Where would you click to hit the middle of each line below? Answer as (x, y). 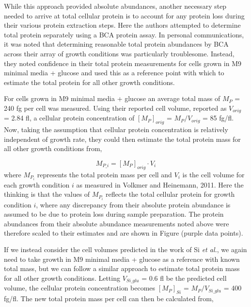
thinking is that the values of (47, 194)
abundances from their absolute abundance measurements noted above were (117, 223)
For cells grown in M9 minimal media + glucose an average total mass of (112, 98)
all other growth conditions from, (53, 148)
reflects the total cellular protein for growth (170, 194)
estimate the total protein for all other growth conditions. (89, 82)
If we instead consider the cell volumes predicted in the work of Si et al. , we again (125, 249)
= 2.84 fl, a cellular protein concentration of (69, 118)
